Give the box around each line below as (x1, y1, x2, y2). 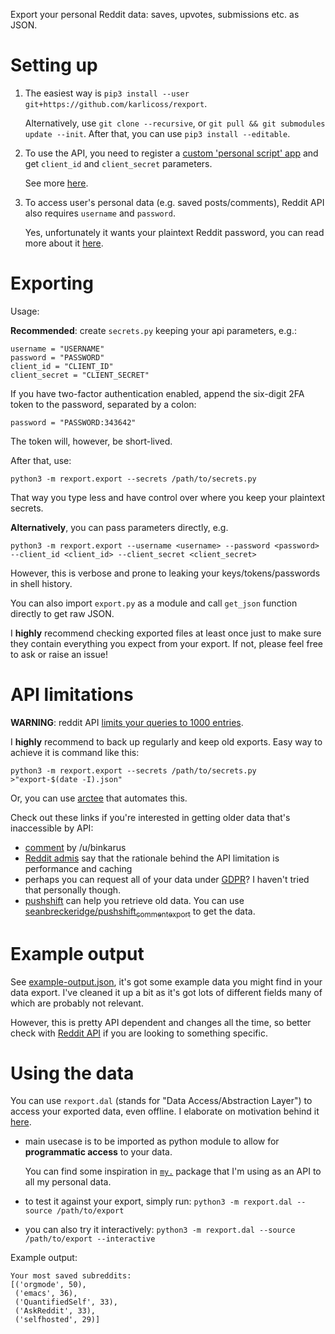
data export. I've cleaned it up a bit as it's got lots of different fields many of (10, 986, 323, 998)
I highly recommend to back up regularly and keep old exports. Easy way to (10, 735, 323, 748)
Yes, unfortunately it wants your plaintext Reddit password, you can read (24, 226, 325, 238)
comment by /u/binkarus (24, 841, 127, 853)
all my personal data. (24, 1176, 112, 1188)
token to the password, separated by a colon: (10, 398, 197, 410)
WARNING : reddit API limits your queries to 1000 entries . (10, 716, 244, 728)
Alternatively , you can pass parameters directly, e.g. (10, 521, 229, 533)
